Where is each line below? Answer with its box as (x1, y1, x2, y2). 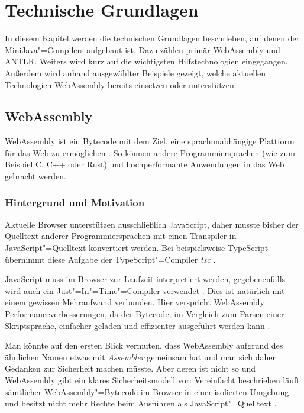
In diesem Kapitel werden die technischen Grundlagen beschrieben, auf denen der (5, 32, 300, 44)
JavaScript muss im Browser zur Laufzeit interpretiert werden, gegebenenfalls (5, 273, 286, 285)
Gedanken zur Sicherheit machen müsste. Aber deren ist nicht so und (5, 362, 256, 375)
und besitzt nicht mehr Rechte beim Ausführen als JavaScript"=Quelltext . (5, 397, 277, 409)
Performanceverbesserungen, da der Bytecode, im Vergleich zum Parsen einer (5, 308, 284, 320)
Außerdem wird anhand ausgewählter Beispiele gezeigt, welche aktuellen (5, 66, 266, 79)
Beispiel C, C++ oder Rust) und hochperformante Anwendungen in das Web (5, 158, 284, 170)
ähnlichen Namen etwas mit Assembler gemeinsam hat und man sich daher (5, 350, 276, 363)
